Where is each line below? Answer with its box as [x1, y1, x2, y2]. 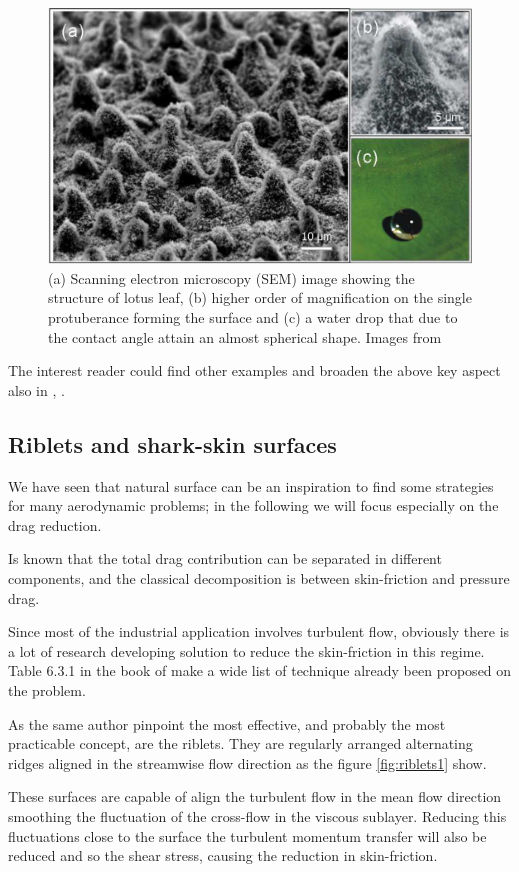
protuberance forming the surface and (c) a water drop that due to [48, 307, 458, 328]
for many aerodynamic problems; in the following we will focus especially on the [8, 495, 499, 516]
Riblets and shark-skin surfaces [8, 428, 337, 459]
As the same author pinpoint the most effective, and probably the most [8, 713, 446, 734]
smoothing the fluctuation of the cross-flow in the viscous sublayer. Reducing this [8, 805, 507, 826]
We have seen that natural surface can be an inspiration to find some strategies [8, 475, 494, 496]
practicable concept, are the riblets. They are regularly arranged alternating [8, 733, 473, 754]
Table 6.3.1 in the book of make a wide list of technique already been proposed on [8, 660, 512, 681]
